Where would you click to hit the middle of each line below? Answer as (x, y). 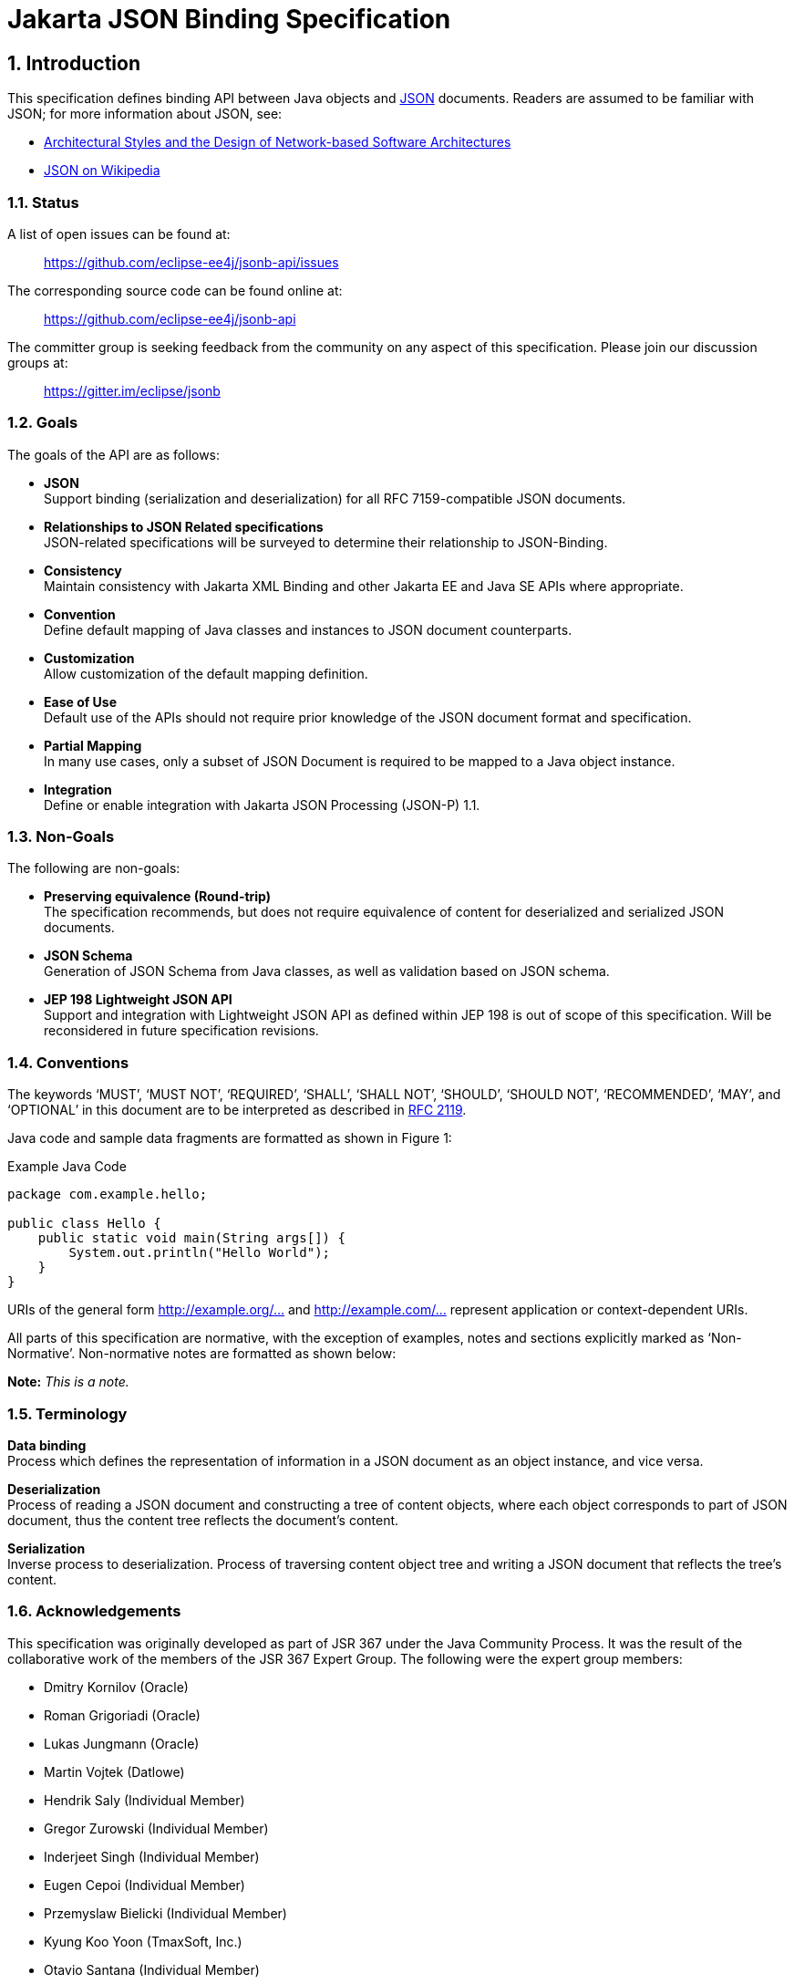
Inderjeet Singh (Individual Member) (152, 1856)
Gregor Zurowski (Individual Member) (156, 1828)
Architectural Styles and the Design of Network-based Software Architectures (278, 142)
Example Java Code (67, 1167)
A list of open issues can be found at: (119, 234)
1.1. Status (43, 202)
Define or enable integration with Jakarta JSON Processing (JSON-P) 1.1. (262, 805)
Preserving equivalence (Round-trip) (158, 897)
